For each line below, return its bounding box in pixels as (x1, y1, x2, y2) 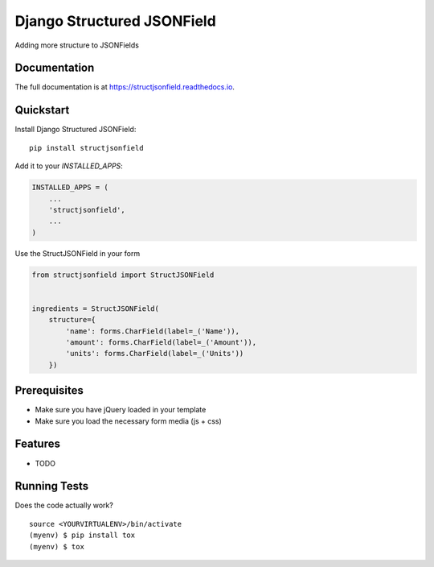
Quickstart (14, 103, 70, 117)
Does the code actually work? (14, 500, 114, 511)
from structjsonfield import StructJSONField (31, 270, 215, 279)
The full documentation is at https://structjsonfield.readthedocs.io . (14, 82, 235, 92)
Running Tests (14, 479, 88, 493)
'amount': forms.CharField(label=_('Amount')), (65, 338, 257, 346)
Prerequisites (14, 383, 84, 398)
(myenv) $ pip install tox (29, 531, 136, 540)
